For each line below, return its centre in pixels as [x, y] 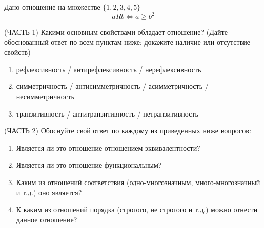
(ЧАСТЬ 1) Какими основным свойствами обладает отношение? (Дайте [116, 32]
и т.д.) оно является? [49, 192]
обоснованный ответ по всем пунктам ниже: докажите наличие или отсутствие [127, 42]
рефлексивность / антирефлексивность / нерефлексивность [109, 69]
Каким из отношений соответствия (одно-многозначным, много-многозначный [138, 182]
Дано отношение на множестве [52, 7]
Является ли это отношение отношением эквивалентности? [108, 147]
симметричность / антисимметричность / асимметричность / [112, 86]
